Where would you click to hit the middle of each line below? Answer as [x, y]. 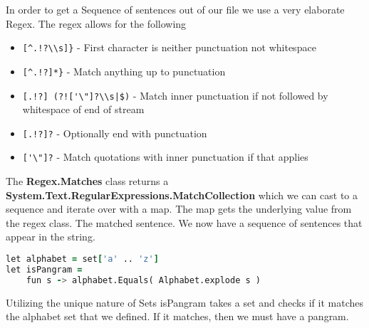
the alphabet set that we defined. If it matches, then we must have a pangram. [177, 316]
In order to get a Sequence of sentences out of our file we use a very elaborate [175, 9]
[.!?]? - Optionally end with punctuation [115, 133]
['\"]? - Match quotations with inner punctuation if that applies [165, 157]
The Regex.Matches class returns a [87, 181]
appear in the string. [51, 237]
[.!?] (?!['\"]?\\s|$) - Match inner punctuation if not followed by [175, 95]
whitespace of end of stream [83, 109]
